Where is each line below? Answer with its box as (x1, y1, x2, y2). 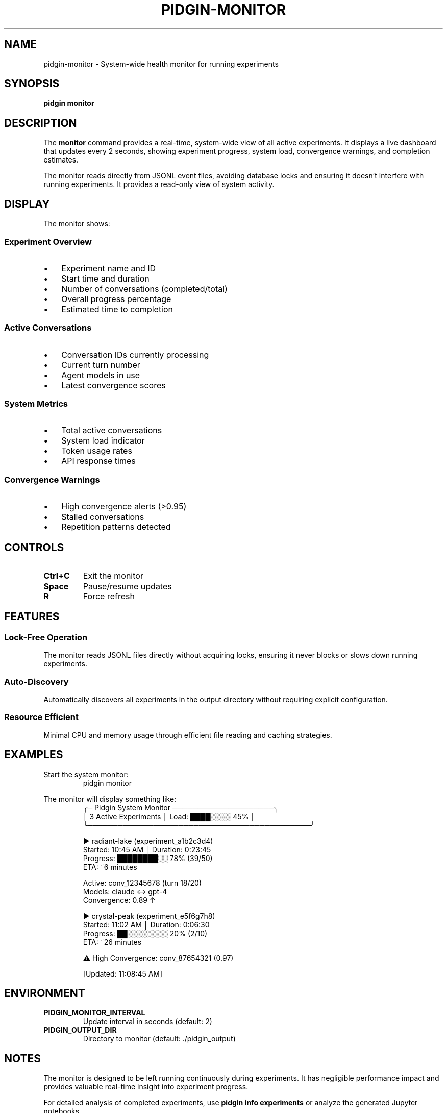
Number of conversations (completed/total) (61, 283, 228, 294)
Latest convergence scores (61, 380, 166, 390)
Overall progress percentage (61, 293, 171, 304)
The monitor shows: (43, 219, 110, 228)
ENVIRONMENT (4, 986, 85, 1000)
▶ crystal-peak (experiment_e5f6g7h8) (83, 911, 215, 920)
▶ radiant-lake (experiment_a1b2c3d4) (83, 836, 213, 845)
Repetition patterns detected (61, 522, 171, 532)
